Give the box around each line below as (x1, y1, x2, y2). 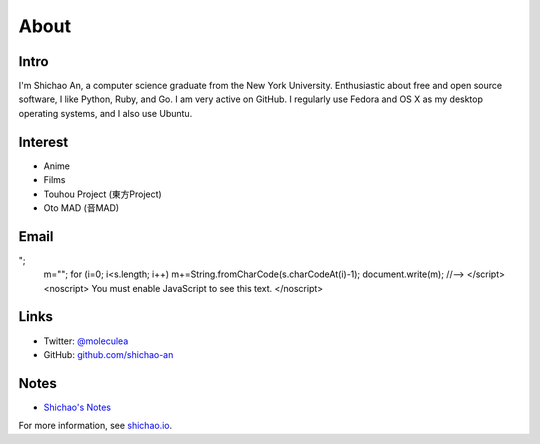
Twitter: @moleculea (43, 335, 129, 347)
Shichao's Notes (43, 401, 112, 413)
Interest (18, 133, 69, 150)
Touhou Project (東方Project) (43, 188, 162, 200)
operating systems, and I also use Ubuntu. (18, 107, 193, 119)
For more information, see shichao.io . (18, 420, 173, 432)
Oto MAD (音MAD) (43, 201, 120, 214)
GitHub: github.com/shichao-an (43, 348, 174, 360)
